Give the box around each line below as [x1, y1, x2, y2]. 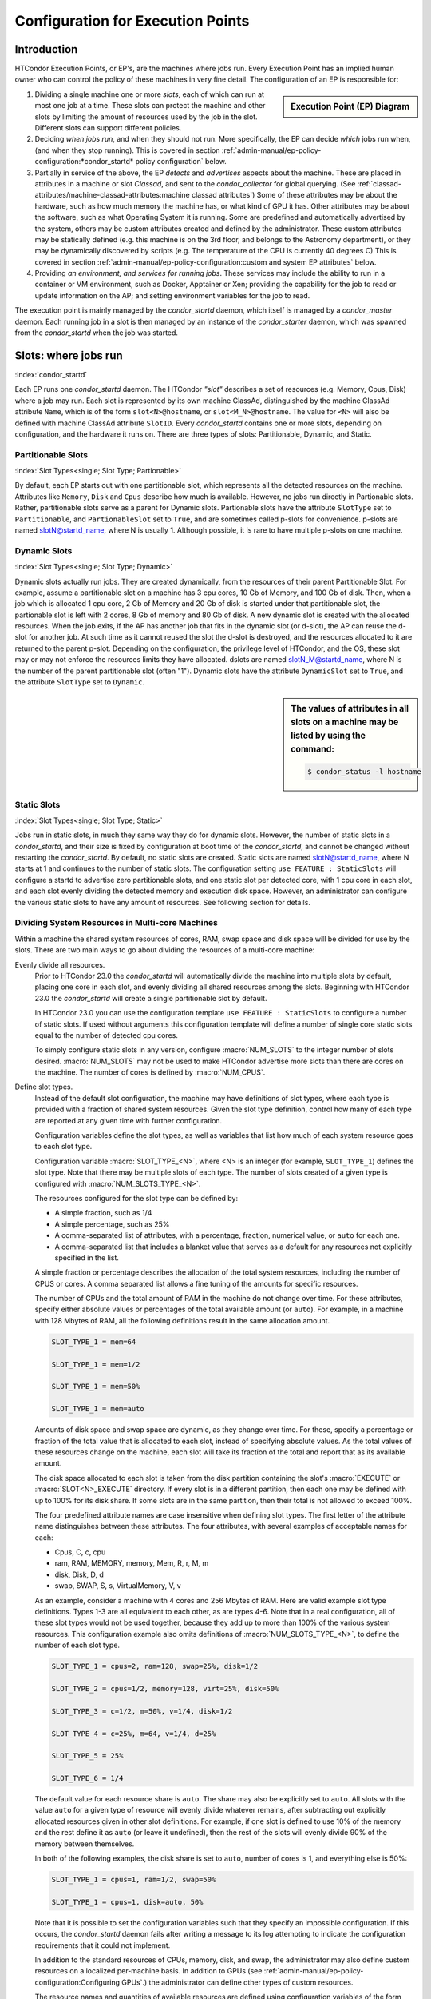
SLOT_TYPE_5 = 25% [51, 1751, 124, 1761]
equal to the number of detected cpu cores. [34, 1030, 179, 1039]
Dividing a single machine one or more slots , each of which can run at [34, 89, 265, 99]
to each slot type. [34, 1142, 93, 1151]
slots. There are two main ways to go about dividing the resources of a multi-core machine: [14, 945, 315, 955]
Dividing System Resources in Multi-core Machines [14, 917, 219, 928]
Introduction [14, 42, 78, 56]
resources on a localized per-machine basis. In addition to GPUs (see [34, 1966, 263, 1976]
